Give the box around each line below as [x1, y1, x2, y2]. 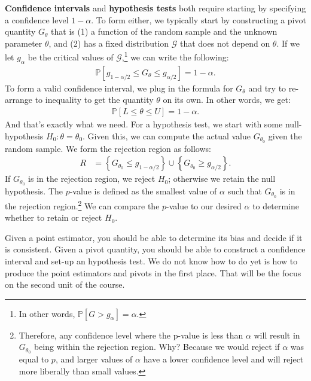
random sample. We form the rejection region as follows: [5, 142, 211, 154]
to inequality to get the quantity [35, 93, 154, 106]
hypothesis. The [5, 185, 63, 197]
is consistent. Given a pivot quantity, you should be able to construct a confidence [5, 243, 306, 255]
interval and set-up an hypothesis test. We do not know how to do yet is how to [5, 254, 298, 267]
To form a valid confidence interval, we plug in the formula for [5, 81, 233, 94]
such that [227, 185, 262, 197]
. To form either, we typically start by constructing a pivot [91, 13, 306, 26]
